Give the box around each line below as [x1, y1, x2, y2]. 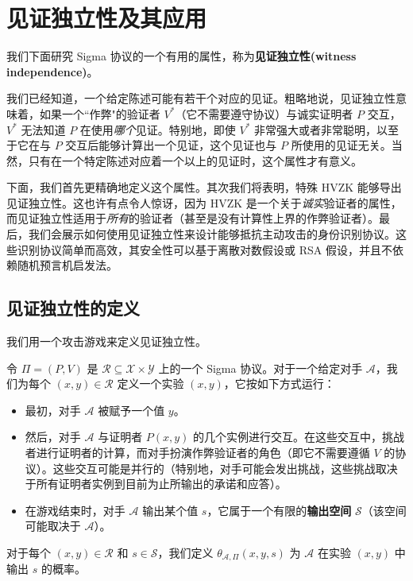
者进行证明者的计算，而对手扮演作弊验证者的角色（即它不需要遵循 [25, 444, 370, 461]
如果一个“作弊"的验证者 [39, 105, 160, 122]
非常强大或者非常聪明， [254, 121, 377, 138]
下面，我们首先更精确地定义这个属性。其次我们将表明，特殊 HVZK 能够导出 [6, 179, 402, 196]
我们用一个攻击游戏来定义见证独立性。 [6, 333, 206, 350]
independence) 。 [6, 63, 98, 79]
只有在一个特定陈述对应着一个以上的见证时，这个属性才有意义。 [28, 152, 362, 168]
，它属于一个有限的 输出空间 [206, 502, 352, 518]
